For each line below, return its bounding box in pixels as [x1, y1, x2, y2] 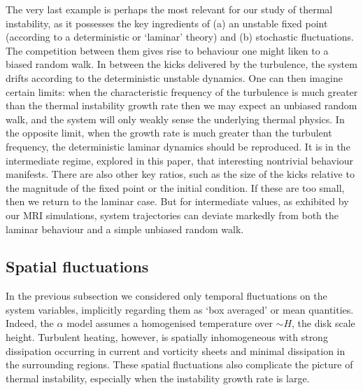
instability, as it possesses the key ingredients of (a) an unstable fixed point [6, 15, 328, 30]
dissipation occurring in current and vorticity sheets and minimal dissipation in [6, 343, 346, 358]
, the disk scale [292, 316, 355, 330]
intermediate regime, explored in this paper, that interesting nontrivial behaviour [6, 153, 354, 167]
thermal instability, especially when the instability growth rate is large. [6, 370, 310, 385]
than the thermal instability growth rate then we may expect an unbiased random [6, 98, 357, 113]
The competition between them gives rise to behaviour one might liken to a [6, 43, 329, 57]
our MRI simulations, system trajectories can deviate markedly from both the [6, 207, 339, 222]
